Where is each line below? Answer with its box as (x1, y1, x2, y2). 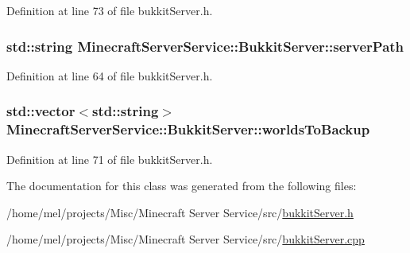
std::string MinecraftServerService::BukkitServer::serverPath (6, 36, 404, 56)
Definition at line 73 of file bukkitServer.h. (6, 2, 213, 18)
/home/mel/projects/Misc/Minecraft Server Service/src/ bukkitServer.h (6, 204, 354, 220)
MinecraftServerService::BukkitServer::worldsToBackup (6, 119, 370, 139)
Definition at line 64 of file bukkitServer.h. (6, 67, 213, 84)
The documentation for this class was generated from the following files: (6, 177, 357, 194)
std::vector (6, 101, 75, 121)
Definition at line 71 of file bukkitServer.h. (6, 150, 213, 167)
